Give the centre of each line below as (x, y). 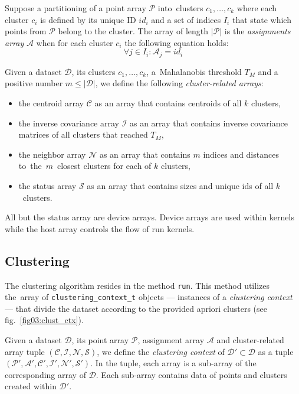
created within (31, 386)
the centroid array (51, 103)
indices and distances (241, 154)
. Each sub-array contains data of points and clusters (191, 374)
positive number (34, 83)
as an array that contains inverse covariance (208, 123)
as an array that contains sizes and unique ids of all (180, 185)
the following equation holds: (177, 42)
